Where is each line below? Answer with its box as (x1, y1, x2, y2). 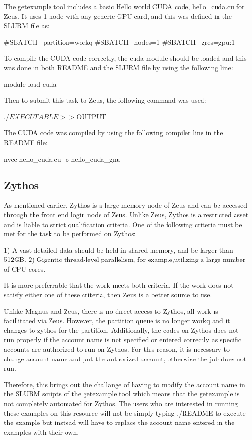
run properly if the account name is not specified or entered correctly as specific (4, 334, 242, 344)
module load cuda (4, 79, 57, 89)
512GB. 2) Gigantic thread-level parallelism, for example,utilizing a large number (4, 254, 246, 264)
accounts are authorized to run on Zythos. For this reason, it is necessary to (4, 344, 230, 354)
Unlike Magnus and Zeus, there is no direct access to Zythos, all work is (4, 306, 218, 316)
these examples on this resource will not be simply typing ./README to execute (4, 407, 246, 418)
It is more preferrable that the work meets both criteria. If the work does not (4, 280, 234, 290)
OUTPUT (76, 111, 106, 121)
